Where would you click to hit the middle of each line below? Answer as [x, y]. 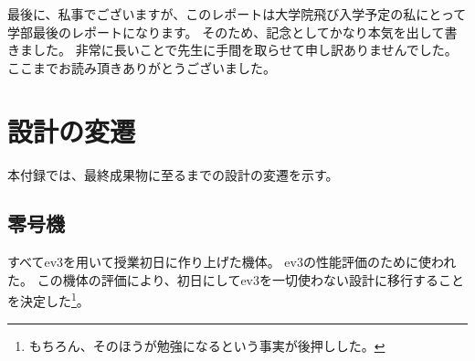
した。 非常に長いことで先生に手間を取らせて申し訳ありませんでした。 [245, 50]
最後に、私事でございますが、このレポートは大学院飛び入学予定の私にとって [237, 14]
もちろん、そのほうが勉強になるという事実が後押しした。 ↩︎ [207, 345]
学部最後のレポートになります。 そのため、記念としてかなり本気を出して [226, 32]
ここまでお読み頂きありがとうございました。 [142, 67]
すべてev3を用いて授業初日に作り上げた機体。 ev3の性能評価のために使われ [232, 262]
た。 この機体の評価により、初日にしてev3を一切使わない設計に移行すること [236, 279]
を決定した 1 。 [48, 300]
